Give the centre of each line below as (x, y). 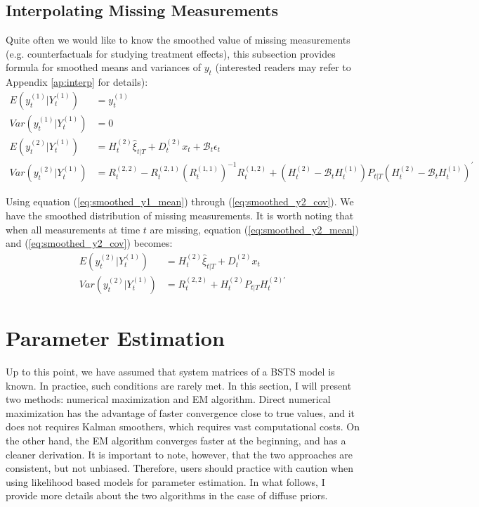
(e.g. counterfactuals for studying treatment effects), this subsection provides (171, 53)
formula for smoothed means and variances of (104, 67)
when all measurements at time (73, 229)
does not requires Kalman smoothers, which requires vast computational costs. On (183, 426)
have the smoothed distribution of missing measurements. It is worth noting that (180, 215)
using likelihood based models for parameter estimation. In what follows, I (165, 481)
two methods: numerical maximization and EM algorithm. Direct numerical (168, 399)
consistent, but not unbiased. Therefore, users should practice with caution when (179, 468)
